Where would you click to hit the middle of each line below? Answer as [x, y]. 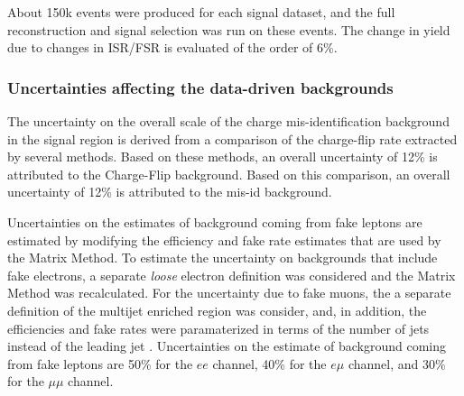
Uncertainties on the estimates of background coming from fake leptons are [215, 221]
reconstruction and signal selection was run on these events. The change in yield [229, 29]
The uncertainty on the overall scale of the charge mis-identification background [228, 121]
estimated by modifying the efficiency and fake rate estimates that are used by [224, 239]
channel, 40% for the [269, 363]
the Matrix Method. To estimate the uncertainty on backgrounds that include [223, 258]
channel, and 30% [397, 363]
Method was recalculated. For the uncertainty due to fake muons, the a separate [229, 293]
